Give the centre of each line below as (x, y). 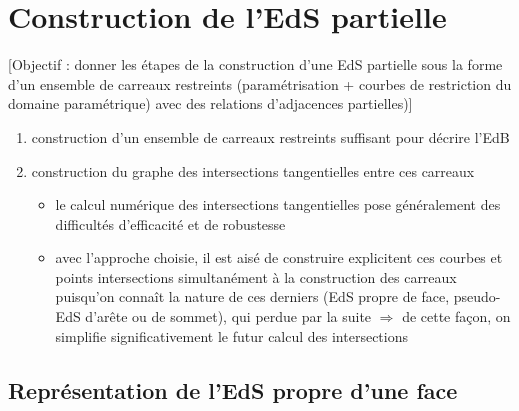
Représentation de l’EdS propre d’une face (233, 389)
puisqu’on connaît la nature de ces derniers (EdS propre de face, (252, 296)
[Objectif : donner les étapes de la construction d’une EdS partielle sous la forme (255, 64)
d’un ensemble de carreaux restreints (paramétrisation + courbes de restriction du (260, 83)
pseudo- (477, 296)
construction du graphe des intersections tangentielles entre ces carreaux (253, 170)
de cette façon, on (456, 316)
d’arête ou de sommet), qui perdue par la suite (228, 316)
